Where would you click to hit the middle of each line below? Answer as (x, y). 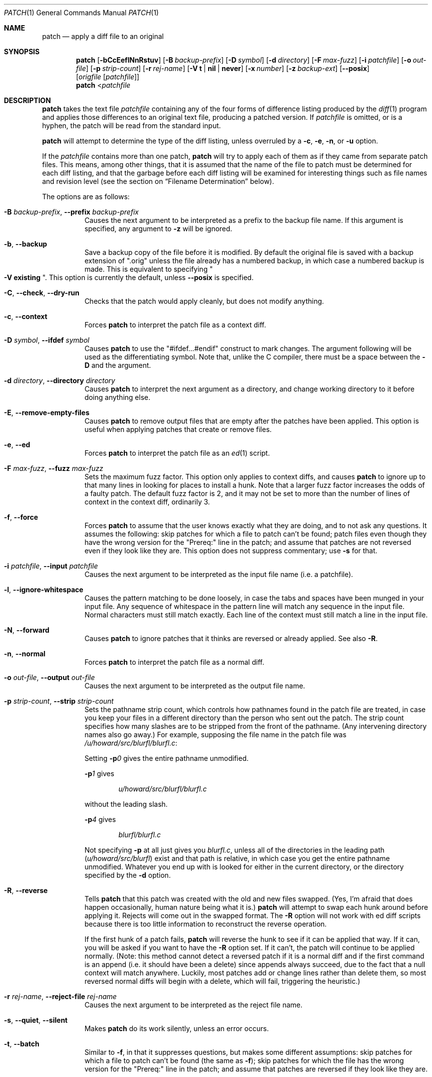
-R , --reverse (26, 890)
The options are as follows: (86, 197)
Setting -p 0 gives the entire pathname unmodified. (167, 758)
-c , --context (26, 316)
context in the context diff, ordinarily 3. (147, 502)
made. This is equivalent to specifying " (149, 269)
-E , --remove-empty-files (47, 413)
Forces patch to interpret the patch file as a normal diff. (174, 662)
